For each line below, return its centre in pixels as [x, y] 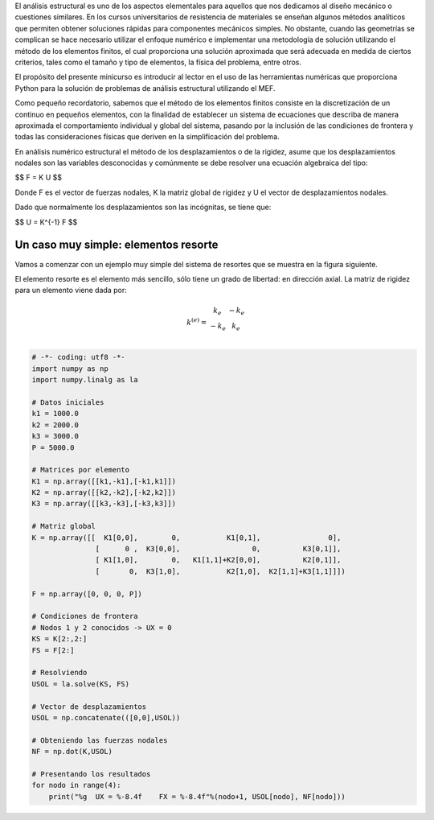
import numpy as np [70, 369]
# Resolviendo [59, 673]
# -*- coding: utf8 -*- [79, 357]
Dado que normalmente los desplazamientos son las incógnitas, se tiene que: [143, 207]
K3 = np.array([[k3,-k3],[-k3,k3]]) [104, 504]
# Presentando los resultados [91, 774]
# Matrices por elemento [81, 470]
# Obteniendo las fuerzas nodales [100, 740]
